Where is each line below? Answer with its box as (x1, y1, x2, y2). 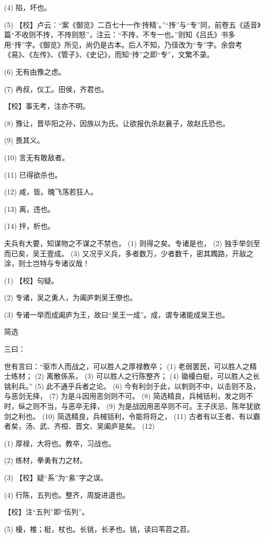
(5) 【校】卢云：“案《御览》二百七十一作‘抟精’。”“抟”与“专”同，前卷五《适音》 (4, 19, 261, 30)
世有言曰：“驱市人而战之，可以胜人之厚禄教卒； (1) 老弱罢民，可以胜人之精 (4, 360, 257, 371)
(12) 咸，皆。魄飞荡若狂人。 (4, 186, 98, 197)
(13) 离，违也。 (4, 203, 55, 214)
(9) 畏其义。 (4, 135, 44, 145)
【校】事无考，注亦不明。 (4, 101, 90, 111)
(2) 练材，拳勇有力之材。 (4, 455, 87, 466)
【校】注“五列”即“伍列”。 (4, 506, 89, 517)
